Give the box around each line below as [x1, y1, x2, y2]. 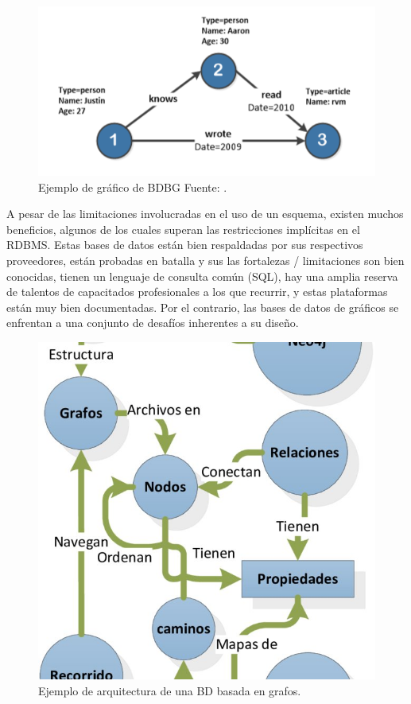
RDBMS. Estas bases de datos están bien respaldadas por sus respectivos [6, 236, 363, 253]
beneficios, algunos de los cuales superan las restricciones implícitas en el [6, 220, 360, 237]
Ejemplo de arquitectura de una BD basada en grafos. [38, 682, 301, 698]
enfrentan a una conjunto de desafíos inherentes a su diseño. [6, 314, 299, 331]
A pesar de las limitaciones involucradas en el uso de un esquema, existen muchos [6, 205, 404, 222]
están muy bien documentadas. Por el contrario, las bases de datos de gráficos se [6, 298, 399, 315]
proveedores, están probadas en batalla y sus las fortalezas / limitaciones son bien [6, 251, 405, 268]
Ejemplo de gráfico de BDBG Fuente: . [38, 178, 227, 195]
